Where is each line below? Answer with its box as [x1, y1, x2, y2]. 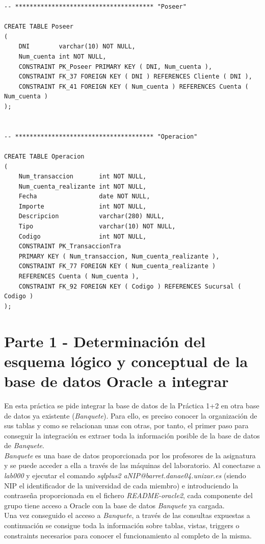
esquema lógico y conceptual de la [4, 350, 248, 371]
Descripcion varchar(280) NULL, [18, 213, 165, 220]
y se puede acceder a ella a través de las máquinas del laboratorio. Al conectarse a [4, 460, 261, 471]
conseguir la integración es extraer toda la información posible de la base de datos [4, 430, 260, 441]
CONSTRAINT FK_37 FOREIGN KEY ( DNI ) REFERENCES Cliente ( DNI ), [18, 73, 252, 81]
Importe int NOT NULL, [18, 202, 147, 210]
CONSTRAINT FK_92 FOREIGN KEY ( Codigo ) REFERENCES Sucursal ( [18, 282, 242, 290]
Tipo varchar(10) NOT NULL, [18, 223, 176, 230]
